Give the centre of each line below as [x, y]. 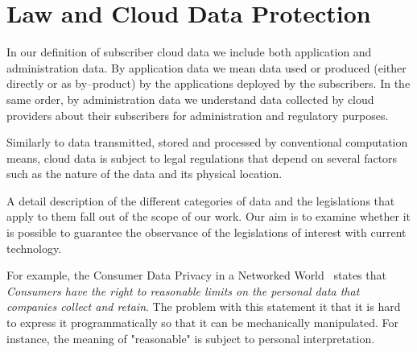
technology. [34, 248]
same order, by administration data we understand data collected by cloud [190, 99]
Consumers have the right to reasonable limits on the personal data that [183, 290]
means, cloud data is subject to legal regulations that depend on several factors [202, 157]
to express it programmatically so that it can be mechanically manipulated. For [203, 323]
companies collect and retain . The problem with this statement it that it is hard [204, 306]
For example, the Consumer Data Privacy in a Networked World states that [196, 275]
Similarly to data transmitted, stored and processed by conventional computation [207, 142]
